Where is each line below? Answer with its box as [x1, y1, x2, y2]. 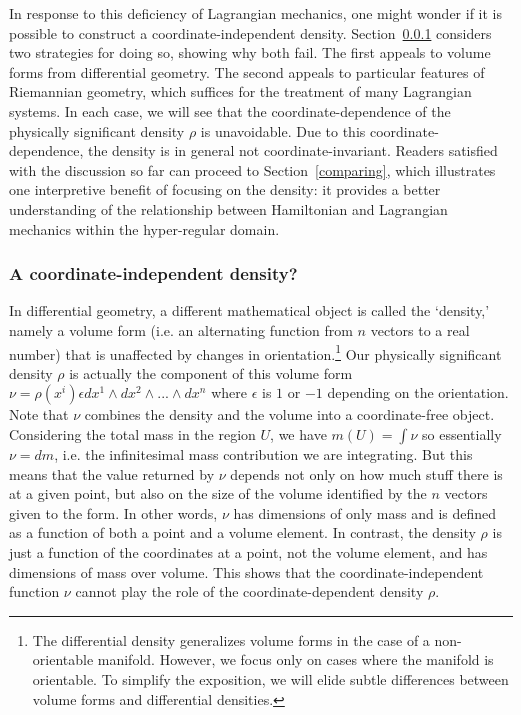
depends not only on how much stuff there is [230, 463, 503, 484]
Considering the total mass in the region [9, 423, 256, 444]
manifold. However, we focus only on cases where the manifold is [97, 649, 494, 670]
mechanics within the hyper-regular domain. [9, 218, 280, 239]
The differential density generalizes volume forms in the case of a [32, 629, 430, 650]
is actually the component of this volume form [69, 362, 353, 383]
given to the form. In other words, [9, 502, 218, 523]
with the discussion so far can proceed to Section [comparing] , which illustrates [9, 159, 496, 180]
